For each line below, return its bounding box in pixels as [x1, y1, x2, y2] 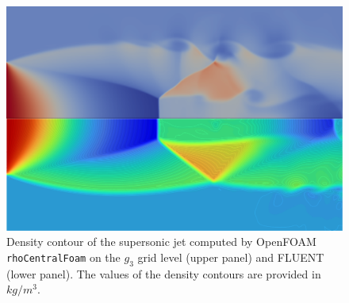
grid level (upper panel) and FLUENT [137, 248, 324, 265]
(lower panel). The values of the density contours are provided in [6, 265, 321, 282]
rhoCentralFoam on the [6, 248, 121, 265]
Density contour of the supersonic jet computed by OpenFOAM [6, 233, 316, 250]
